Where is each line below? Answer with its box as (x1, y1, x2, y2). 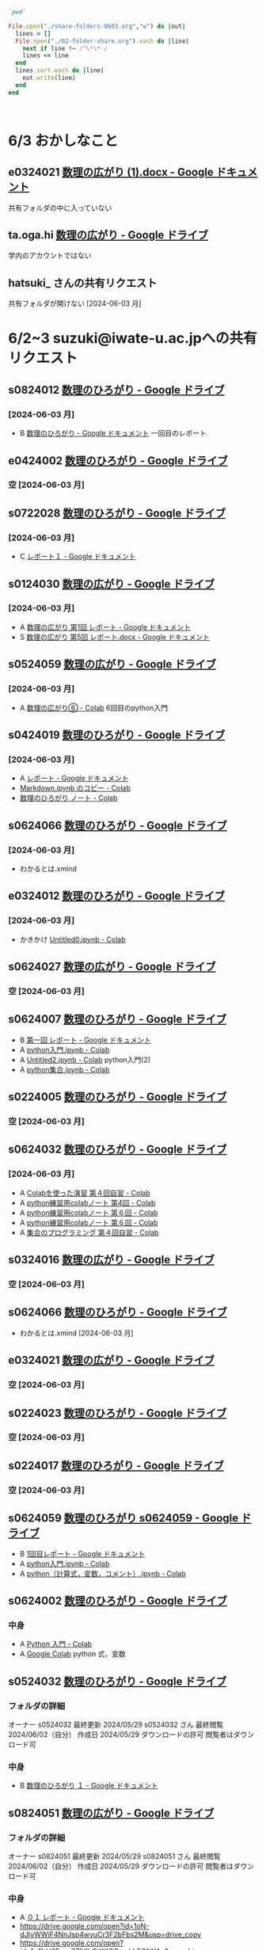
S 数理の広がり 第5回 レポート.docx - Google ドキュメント (19, 632, 210, 642)
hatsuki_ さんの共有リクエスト (8, 276, 158, 290)
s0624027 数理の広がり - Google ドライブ (8, 960, 216, 973)
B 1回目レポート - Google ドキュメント (19, 1548, 146, 1558)
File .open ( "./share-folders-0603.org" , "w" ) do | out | (8, 22, 186, 30)
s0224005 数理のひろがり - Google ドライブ (8, 1091, 227, 1104)
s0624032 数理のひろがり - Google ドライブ (8, 1143, 227, 1156)
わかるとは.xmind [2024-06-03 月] (19, 1328, 134, 1338)
